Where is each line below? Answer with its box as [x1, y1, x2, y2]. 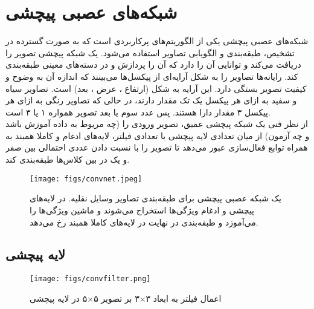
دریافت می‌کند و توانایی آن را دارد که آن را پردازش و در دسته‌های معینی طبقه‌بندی [5, 58, 301, 71]
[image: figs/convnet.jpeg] [30, 174, 143, 183]
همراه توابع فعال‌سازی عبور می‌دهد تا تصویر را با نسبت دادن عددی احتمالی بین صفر [5, 141, 308, 154]
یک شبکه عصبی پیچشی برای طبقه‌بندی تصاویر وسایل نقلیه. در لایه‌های [30, 192, 281, 204]
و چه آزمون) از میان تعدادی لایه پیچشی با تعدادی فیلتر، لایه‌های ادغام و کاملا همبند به [5, 129, 310, 141]
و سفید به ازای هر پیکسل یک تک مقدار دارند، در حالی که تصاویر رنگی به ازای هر [5, 94, 297, 106]
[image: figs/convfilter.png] [30, 275, 151, 284]
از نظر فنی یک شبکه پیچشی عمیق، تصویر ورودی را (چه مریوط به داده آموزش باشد [5, 117, 308, 130]
